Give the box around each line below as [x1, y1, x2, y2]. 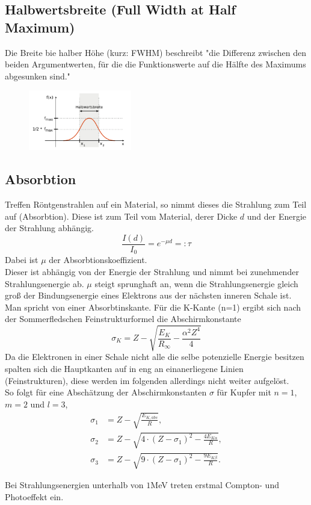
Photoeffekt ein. [5, 490, 64, 503]
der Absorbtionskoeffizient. [49, 253, 147, 266]
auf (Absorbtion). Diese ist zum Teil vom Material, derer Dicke [5, 209, 238, 222]
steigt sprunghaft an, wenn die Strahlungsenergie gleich [94, 277, 298, 290]
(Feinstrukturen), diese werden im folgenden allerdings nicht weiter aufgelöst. [5, 374, 289, 386]
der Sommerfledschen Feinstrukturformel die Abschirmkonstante [5, 312, 241, 325]
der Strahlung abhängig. [5, 222, 94, 234]
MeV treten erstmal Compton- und [150, 479, 279, 491]
